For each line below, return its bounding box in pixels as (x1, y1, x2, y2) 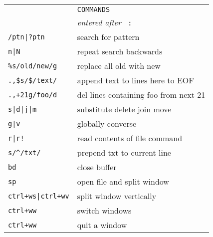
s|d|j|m (8, 105, 37, 113)
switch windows (77, 205, 132, 216)
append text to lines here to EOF (77, 74, 194, 86)
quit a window (77, 219, 127, 231)
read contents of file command (77, 132, 183, 144)
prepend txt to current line (77, 147, 171, 158)
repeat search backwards (77, 45, 163, 57)
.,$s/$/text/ (8, 76, 57, 84)
